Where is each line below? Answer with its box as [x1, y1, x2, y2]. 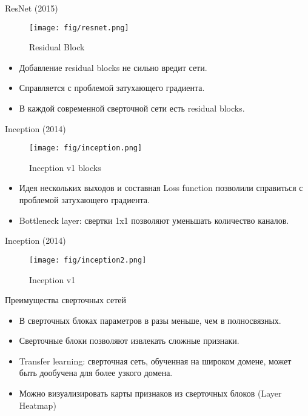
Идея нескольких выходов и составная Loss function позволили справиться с [19, 181, 303, 194]
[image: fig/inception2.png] [29, 255, 147, 264]
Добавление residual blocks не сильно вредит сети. [19, 61, 207, 73]
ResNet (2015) [5, 2, 58, 14]
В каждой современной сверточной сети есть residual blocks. [19, 102, 245, 115]
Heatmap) [19, 398, 56, 411]
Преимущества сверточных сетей [5, 294, 127, 306]
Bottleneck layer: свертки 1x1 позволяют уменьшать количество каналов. [19, 213, 289, 226]
